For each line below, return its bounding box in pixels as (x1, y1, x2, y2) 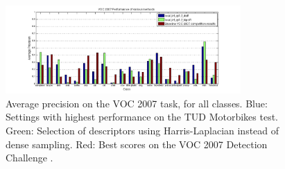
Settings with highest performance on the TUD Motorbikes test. (6, 109, 279, 124)
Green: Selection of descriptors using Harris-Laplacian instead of (6, 123, 279, 137)
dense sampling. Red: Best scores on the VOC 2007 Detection (6, 136, 268, 151)
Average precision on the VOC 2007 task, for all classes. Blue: (6, 96, 268, 110)
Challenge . (6, 150, 53, 165)
